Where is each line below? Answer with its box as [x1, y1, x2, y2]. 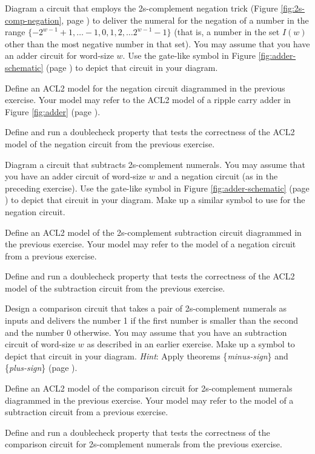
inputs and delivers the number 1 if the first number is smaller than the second [5, 314, 299, 327]
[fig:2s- [280, 2, 305, 14]
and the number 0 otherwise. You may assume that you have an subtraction [5, 325, 287, 338]
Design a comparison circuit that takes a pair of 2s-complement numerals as [5, 302, 287, 315]
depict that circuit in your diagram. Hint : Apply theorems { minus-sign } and [5, 349, 288, 362]
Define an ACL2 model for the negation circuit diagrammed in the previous [5, 81, 285, 94]
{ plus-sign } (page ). [5, 361, 78, 374]
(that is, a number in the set [174, 25, 280, 38]
